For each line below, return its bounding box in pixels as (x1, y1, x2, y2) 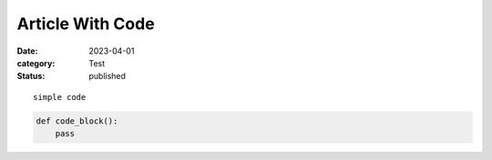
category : (16, 57, 56, 68)
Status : (16, 71, 46, 82)
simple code (33, 92, 87, 102)
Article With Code (16, 14, 155, 34)
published (88, 71, 127, 82)
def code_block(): (36, 115, 118, 126)
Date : (16, 45, 38, 56)
